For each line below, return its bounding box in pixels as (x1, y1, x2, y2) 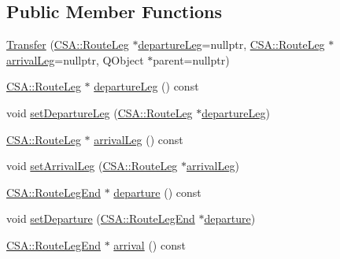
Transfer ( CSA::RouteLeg (6, 36, 129, 53)
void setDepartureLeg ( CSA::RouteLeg (6, 104, 193, 120)
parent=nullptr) (153, 51, 230, 68)
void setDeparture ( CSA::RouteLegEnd (6, 210, 195, 227)
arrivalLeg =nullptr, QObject (6, 51, 144, 68)
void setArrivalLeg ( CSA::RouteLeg (6, 157, 178, 174)
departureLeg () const (94, 78, 199, 94)
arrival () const (113, 236, 186, 253)
